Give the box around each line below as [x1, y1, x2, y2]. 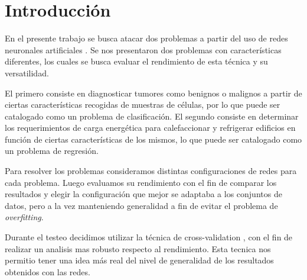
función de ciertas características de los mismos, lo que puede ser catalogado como [5, 133, 302, 145]
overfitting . [5, 211, 44, 223]
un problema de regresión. [5, 144, 99, 157]
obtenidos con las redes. [5, 265, 90, 278]
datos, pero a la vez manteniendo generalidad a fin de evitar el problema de [5, 199, 278, 211]
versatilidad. [5, 66, 49, 79]
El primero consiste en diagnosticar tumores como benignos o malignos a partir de [5, 86, 302, 99]
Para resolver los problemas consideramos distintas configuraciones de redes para [5, 165, 297, 177]
